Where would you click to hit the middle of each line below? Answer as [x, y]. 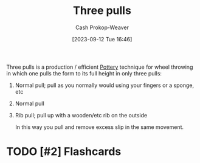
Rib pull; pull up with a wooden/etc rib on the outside [81, 115]
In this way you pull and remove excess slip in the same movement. [99, 127]
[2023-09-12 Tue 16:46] [102, 39]
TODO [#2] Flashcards [64, 152]
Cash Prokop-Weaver [102, 27]
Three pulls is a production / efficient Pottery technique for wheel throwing [100, 67]
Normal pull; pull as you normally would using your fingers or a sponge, [105, 85]
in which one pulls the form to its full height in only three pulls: [84, 73]
